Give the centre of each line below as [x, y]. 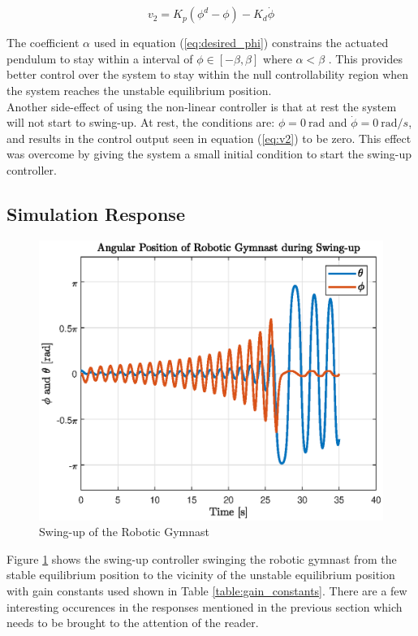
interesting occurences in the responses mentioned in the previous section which [205, 606]
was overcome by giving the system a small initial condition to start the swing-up [209, 154]
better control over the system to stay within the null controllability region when [208, 74]
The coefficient [43, 43]
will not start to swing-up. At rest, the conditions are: [141, 122]
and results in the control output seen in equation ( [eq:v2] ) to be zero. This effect [209, 138]
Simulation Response [96, 213]
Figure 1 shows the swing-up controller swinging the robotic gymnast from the [202, 558]
